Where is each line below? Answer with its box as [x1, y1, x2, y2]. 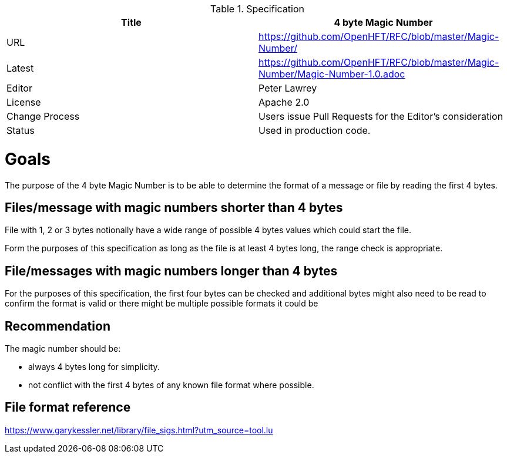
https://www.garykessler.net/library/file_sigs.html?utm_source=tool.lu [5, 425, 273, 435]
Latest [6, 62, 34, 74]
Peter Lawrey [258, 82, 317, 94]
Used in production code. [258, 124, 371, 136]
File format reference [5, 400, 131, 415]
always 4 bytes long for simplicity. [28, 362, 160, 372]
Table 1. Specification [210, 3, 304, 15]
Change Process [6, 110, 80, 122]
